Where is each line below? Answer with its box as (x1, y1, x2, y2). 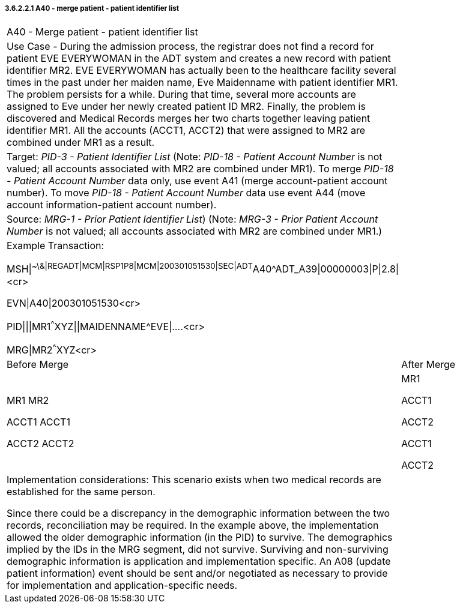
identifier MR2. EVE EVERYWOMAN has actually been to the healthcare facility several (7, 64, 396, 77)
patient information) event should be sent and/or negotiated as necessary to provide (7, 567, 388, 580)
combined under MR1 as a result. (7, 136, 155, 149)
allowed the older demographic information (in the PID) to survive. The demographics (7, 531, 393, 544)
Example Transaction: (7, 239, 104, 252)
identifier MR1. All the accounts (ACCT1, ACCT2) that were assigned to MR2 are (7, 124, 366, 137)
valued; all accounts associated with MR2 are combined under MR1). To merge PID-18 (7, 163, 394, 175)
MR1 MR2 (7, 394, 49, 407)
